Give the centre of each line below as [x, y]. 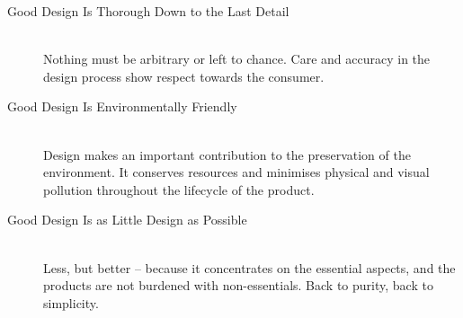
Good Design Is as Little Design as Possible [127, 220]
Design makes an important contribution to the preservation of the [227, 154]
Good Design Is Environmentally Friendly [122, 106]
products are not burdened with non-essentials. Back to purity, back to [238, 285]
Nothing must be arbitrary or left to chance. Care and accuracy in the [237, 59]
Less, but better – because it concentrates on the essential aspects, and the [249, 267]
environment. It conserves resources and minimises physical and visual [236, 172]
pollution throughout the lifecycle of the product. [179, 189]
